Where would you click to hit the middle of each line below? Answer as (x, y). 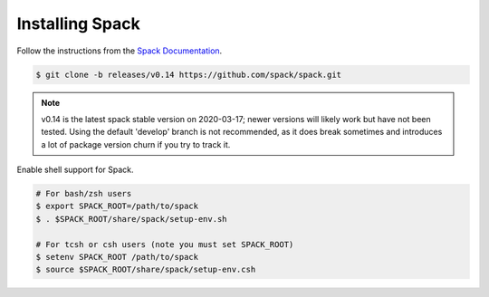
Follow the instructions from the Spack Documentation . (120, 51)
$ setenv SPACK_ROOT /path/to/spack (117, 257)
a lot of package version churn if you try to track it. (136, 144)
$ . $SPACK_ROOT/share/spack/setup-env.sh (131, 219)
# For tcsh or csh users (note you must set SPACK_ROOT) (165, 244)
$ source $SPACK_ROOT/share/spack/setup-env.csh (146, 270)
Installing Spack (78, 24)
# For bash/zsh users (84, 194)
